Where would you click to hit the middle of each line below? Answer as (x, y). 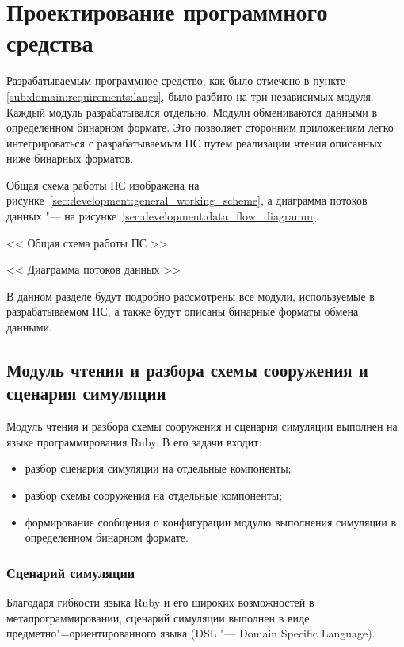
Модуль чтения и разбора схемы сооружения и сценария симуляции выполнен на (202, 426)
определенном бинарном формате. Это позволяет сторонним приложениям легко (200, 127)
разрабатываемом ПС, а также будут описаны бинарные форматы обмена (183, 311)
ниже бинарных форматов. (70, 158)
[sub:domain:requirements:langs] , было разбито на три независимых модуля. (190, 96)
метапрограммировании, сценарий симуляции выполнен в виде (158, 617)
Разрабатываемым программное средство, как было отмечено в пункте (176, 80)
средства (50, 42)
